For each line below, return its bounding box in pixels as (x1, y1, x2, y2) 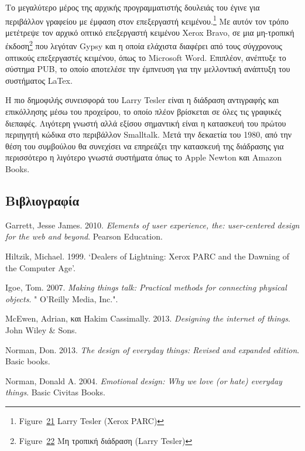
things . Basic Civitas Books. (5, 386, 105, 398)
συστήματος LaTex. (5, 74, 73, 86)
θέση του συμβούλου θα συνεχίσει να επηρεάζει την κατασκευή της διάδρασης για (5, 139, 284, 152)
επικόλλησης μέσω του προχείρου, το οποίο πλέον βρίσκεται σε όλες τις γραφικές (5, 105, 282, 118)
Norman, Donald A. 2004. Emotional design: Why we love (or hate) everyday (5, 374, 282, 387)
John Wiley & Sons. (5, 323, 77, 336)
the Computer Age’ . (5, 261, 76, 274)
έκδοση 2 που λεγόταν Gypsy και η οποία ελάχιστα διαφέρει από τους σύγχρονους (5, 38, 282, 52)
